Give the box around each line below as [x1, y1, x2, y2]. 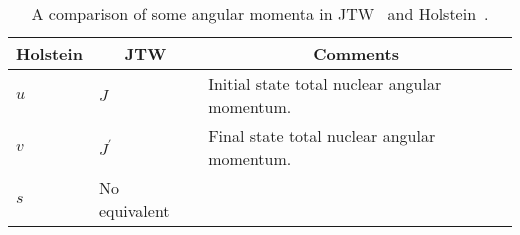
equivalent [98, 199, 170, 222]
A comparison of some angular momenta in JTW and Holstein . [31, 2, 489, 25]
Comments [313, 42, 399, 65]
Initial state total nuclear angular [208, 72, 442, 95]
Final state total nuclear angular [208, 124, 436, 147]
